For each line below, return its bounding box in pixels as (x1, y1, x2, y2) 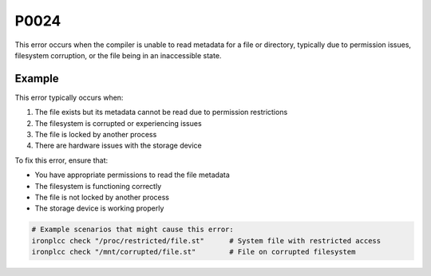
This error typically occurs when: (14, 93, 124, 102)
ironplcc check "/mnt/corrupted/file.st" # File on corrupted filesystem (31, 247, 356, 257)
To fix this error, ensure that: (14, 156, 109, 165)
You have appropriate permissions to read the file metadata (34, 170, 231, 179)
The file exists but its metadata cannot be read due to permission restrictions (34, 108, 288, 117)
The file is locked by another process (34, 130, 157, 140)
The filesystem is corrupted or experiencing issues (34, 118, 203, 128)
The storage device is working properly (34, 203, 164, 213)
